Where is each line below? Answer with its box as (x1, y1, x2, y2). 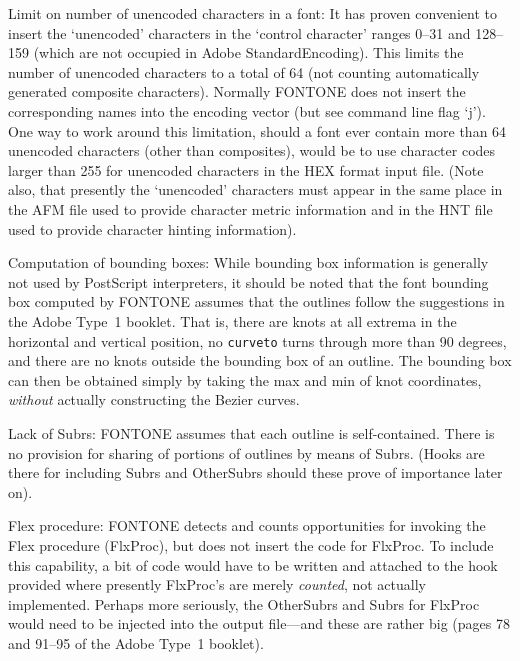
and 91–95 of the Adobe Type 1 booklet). (8, 632, 264, 653)
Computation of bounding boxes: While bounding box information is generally (8, 252, 489, 273)
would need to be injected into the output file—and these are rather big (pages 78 (8, 613, 510, 634)
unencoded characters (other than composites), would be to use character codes (8, 140, 496, 161)
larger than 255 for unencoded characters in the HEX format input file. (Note (8, 159, 484, 180)
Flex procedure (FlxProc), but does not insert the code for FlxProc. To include (8, 534, 494, 555)
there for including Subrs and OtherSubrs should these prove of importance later (8, 462, 503, 483)
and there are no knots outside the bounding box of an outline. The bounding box (8, 350, 512, 371)
